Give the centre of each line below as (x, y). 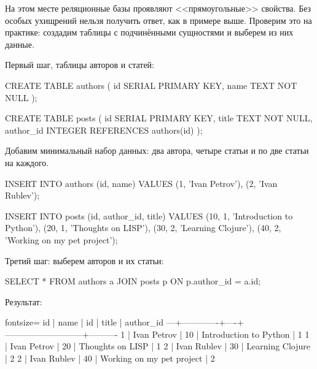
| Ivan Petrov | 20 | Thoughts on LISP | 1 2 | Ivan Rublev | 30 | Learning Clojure (158, 346)
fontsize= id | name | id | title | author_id (84, 322)
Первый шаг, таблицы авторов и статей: (80, 65)
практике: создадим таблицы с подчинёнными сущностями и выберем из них (149, 32)
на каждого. (27, 162)
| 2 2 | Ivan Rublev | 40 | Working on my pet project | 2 (110, 358)
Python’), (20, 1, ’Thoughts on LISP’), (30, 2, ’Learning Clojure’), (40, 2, (143, 228)
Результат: (24, 301)
